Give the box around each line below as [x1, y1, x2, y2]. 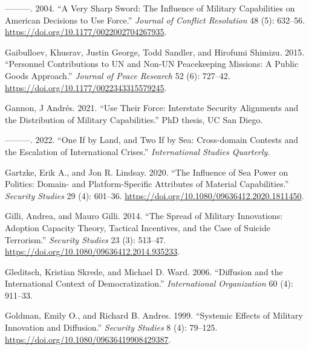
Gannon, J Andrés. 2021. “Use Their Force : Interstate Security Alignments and [5, 101, 299, 114]
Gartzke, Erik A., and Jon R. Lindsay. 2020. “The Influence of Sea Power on [5, 165, 288, 178]
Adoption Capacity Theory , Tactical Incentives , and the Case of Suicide [5, 221, 270, 234]
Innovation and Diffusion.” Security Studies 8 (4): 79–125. [5, 321, 218, 334]
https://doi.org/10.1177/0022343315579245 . [5, 81, 167, 94]
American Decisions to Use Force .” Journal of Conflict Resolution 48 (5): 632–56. [5, 13, 305, 26]
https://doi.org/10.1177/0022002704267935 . [5, 25, 167, 38]
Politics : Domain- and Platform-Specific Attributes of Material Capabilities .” [5, 177, 289, 190]
